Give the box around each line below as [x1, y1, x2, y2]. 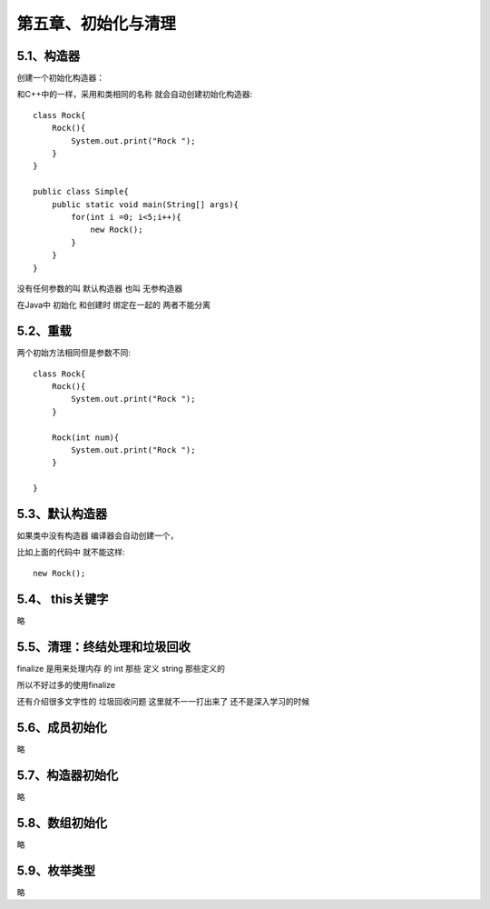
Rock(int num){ [51, 432, 120, 443]
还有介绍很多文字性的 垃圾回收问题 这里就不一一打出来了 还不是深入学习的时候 [16, 696, 310, 707]
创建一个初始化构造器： [16, 73, 104, 84]
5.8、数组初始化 [16, 815, 108, 831]
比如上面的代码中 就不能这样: [16, 546, 125, 558]
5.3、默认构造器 [16, 505, 108, 522]
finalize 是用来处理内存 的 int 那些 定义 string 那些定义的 [16, 663, 226, 674]
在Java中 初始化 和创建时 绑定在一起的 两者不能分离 [16, 300, 211, 311]
